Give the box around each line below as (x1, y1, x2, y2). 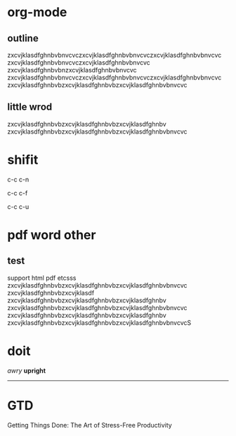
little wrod (7, 101, 53, 113)
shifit (7, 152, 39, 167)
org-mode (7, 4, 67, 20)
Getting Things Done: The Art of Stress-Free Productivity (7, 421, 172, 429)
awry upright (7, 366, 46, 375)
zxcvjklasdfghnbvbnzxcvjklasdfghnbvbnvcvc (7, 66, 137, 74)
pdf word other (7, 226, 96, 243)
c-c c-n (7, 175, 29, 184)
